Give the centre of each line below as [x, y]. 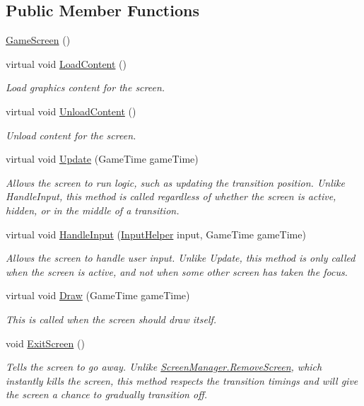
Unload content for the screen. [71, 135]
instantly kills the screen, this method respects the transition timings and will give [182, 380]
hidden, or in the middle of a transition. [93, 210]
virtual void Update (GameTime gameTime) [102, 159]
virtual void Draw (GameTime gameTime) [98, 295]
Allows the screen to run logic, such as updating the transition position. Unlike [175, 182]
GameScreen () [38, 40]
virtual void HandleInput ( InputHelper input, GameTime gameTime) [156, 234]
